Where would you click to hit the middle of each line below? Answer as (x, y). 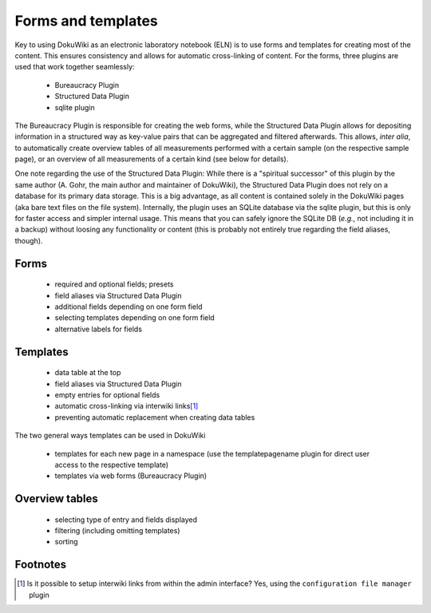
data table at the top (88, 373)
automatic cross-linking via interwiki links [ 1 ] (127, 406)
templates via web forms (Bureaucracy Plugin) (131, 476)
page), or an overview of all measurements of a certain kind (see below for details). (152, 159)
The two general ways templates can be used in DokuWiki (110, 436)
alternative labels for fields (99, 329)
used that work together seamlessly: (75, 67)
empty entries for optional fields (107, 394)
